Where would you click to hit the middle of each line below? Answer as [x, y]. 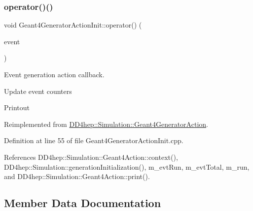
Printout [17, 107]
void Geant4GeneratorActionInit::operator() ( [73, 25]
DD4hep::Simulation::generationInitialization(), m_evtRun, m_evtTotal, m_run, [127, 166]
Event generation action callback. [54, 74]
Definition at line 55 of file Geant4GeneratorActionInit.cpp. [94, 140]
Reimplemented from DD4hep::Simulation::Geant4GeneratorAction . [106, 124]
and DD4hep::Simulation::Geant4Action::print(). [77, 176]
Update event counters [38, 91]
